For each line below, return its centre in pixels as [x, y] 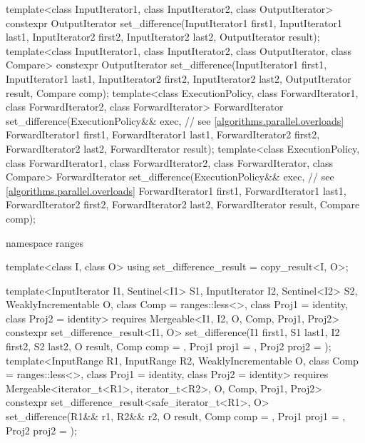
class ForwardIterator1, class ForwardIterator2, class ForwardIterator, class [169, 162]
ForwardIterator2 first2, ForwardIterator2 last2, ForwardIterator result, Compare [183, 204]
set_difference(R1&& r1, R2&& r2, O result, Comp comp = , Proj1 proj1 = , [176, 416]
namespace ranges [45, 242]
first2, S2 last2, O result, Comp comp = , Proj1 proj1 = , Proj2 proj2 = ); [169, 346]
